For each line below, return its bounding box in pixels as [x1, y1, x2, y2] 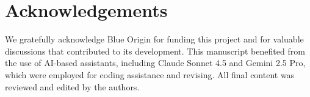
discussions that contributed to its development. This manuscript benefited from [5, 44, 305, 57]
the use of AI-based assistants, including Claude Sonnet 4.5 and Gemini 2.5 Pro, [5, 56, 306, 69]
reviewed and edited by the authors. [5, 80, 140, 93]
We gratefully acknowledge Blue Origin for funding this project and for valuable [5, 33, 304, 45]
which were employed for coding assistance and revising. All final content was [5, 68, 295, 81]
